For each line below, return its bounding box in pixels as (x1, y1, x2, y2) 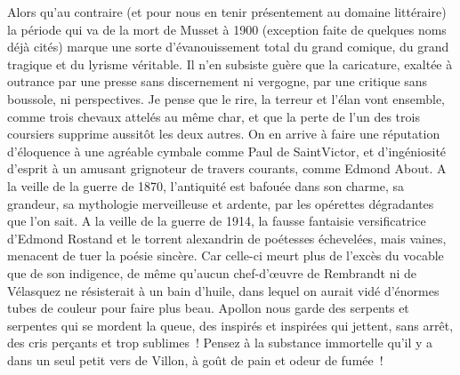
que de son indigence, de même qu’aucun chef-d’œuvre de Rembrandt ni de (7, 263, 417, 282)
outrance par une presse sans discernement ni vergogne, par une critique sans (7, 72, 428, 91)
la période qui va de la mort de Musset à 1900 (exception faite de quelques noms (7, 20, 447, 38)
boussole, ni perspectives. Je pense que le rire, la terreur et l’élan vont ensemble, (7, 89, 446, 108)
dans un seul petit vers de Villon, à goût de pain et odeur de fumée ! (7, 350, 383, 369)
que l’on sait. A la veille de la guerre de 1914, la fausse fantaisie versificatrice (7, 211, 426, 230)
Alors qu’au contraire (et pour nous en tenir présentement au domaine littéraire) (7, 3, 447, 20)
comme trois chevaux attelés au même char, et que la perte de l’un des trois (7, 107, 420, 125)
